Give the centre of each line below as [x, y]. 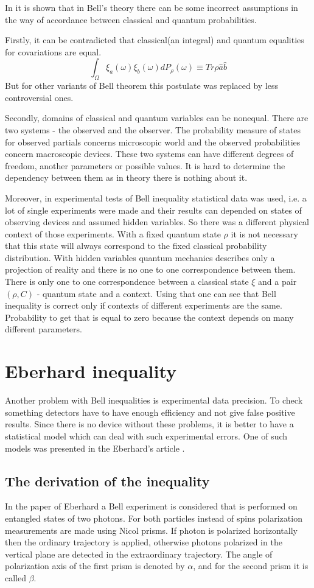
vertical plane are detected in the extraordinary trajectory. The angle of [139, 554]
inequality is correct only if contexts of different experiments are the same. [144, 305]
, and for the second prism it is [251, 566]
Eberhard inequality [91, 371]
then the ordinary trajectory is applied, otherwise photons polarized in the [144, 542]
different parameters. [44, 329]
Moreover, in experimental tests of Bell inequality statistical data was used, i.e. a [156, 198]
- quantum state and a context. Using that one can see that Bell [156, 293]
